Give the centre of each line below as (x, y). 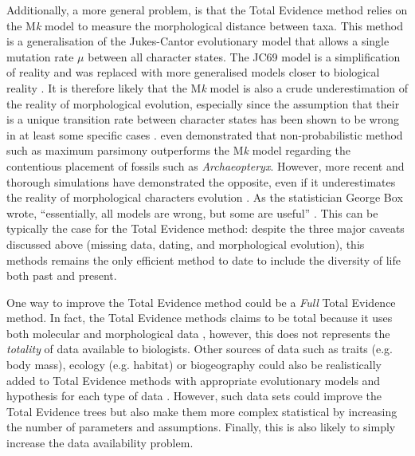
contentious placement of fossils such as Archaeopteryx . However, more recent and (206, 165)
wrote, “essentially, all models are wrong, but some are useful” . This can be (192, 212)
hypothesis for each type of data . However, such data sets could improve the (194, 396)
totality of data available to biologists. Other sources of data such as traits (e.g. (200, 349)
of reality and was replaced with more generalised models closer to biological (193, 72)
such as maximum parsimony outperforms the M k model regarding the (179, 150)
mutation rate (40, 56)
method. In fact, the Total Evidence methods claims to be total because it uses (200, 318)
